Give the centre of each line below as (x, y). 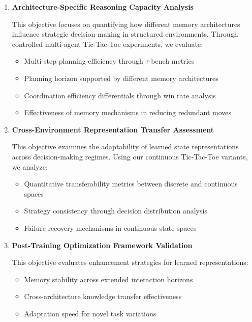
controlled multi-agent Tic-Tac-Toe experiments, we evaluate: (107, 44)
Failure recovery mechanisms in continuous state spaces (110, 227)
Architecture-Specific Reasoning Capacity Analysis (103, 7)
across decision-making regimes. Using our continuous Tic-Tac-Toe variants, (130, 156)
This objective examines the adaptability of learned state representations (125, 146)
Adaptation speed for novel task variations (90, 313)
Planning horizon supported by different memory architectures (121, 78)
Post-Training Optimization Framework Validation (102, 245)
